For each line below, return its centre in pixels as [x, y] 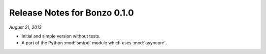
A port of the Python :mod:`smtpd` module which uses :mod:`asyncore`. [94, 43]
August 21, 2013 [25, 27]
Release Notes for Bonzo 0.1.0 [71, 13]
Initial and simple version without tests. [61, 36]
